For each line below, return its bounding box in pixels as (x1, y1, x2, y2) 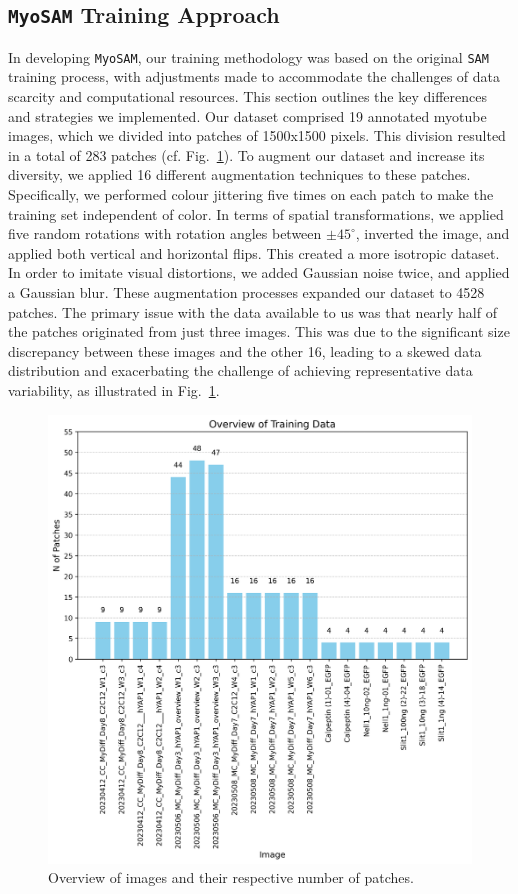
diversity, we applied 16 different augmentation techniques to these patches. (8, 164, 471, 185)
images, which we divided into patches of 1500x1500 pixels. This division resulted (8, 125, 506, 146)
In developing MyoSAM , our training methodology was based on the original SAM (8, 46, 489, 67)
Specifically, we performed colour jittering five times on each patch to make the (8, 184, 494, 204)
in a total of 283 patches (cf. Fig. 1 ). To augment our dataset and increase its (8, 144, 485, 165)
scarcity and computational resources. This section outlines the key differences (8, 86, 487, 107)
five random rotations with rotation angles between (8, 223, 322, 244)
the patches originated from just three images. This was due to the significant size (8, 321, 510, 342)
